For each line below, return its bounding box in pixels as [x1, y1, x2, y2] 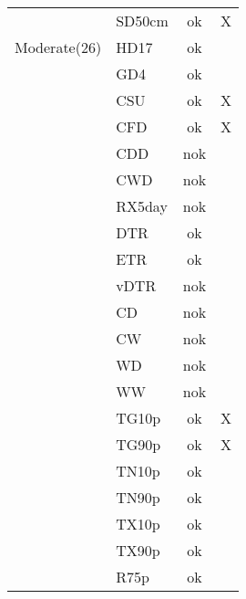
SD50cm [116, 10, 169, 31]
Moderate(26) [15, 37, 102, 58]
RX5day [116, 195, 168, 216]
